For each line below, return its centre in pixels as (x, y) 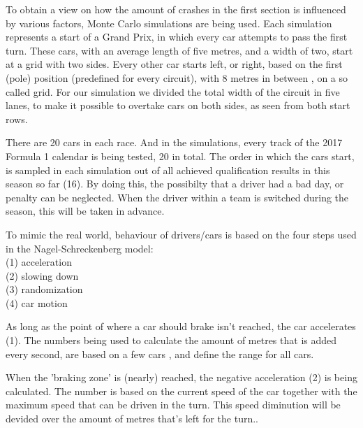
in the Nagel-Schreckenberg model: (80, 248)
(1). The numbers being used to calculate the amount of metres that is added (171, 340)
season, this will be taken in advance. (85, 211)
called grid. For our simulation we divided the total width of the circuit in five (173, 91)
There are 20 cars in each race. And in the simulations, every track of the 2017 (174, 142)
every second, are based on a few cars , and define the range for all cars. (160, 354)
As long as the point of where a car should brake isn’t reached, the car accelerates (181, 326)
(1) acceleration (39, 262)
